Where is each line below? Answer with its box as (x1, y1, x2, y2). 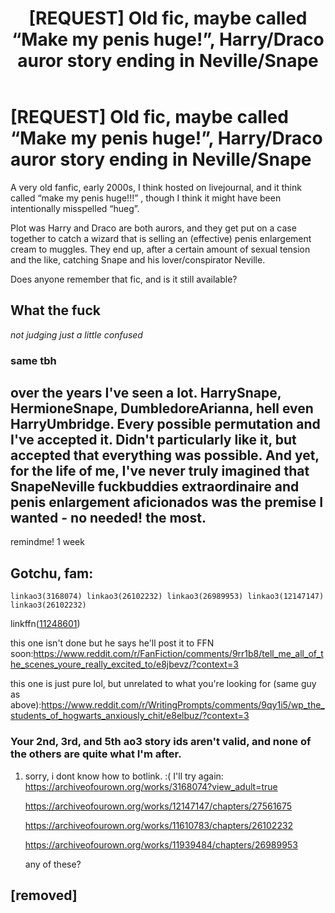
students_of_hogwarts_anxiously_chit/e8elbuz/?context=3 (10, 710, 250, 722)
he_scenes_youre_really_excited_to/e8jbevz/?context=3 (10, 658, 239, 671)
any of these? (24, 858, 82, 870)
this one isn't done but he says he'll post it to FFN (10, 637, 215, 649)
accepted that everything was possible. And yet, (10, 447, 320, 464)
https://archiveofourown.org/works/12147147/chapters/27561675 (24, 800, 293, 812)
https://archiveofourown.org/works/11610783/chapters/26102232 (24, 819, 294, 831)
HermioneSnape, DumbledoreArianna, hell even (10, 400, 314, 417)
